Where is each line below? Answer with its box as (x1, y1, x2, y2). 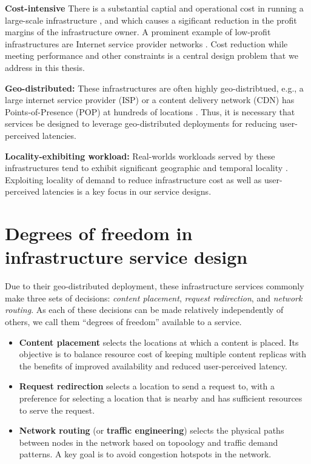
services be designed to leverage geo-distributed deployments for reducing (5, 117, 277, 130)
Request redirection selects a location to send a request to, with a (19, 380, 275, 392)
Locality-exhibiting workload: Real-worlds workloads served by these (5, 149, 275, 162)
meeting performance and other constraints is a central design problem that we (5, 49, 298, 62)
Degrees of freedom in (5, 221, 193, 246)
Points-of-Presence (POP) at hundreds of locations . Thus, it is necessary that (5, 105, 295, 118)
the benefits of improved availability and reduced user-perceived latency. (19, 359, 287, 372)
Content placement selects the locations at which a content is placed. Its (19, 335, 299, 348)
